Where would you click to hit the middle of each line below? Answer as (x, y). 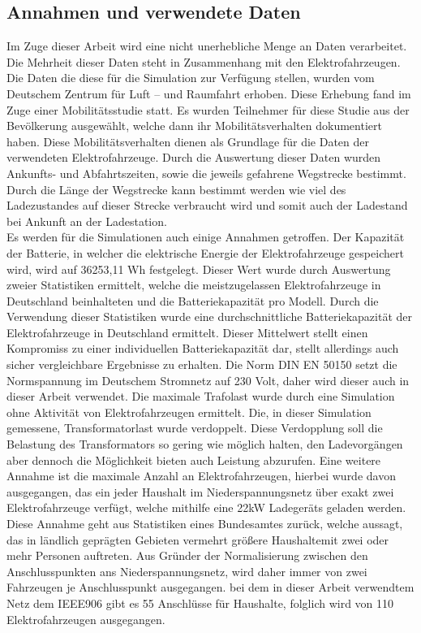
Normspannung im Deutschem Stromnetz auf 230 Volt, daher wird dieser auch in (208, 380)
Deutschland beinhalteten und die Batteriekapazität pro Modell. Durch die (193, 300)
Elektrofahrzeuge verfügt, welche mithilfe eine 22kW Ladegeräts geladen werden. (206, 507)
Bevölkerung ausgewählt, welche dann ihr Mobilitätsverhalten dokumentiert (194, 126)
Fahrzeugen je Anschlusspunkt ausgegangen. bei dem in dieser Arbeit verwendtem (210, 587)
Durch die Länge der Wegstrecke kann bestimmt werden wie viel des (176, 189)
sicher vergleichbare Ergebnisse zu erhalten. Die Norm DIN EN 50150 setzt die (202, 364)
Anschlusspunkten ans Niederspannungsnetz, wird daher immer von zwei (187, 571)
